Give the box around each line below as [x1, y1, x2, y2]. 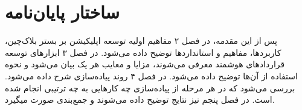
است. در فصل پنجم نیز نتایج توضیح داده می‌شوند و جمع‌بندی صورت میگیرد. [5, 93, 275, 106]
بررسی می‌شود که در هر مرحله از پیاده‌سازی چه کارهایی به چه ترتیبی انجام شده [5, 81, 295, 94]
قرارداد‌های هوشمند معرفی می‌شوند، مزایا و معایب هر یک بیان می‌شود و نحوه [5, 58, 285, 70]
